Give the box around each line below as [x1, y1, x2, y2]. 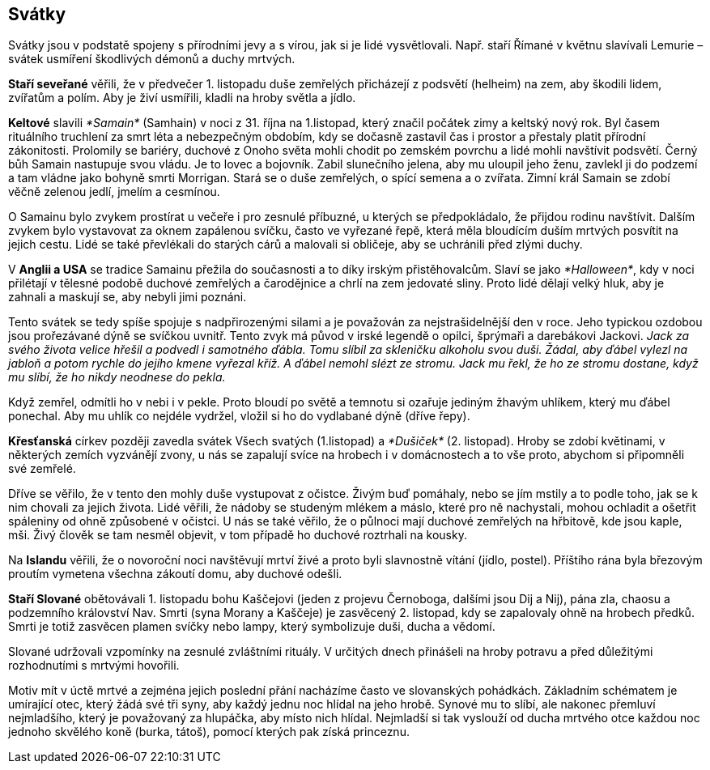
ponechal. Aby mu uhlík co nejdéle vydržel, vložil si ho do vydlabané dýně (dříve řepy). [8, 409, 470, 423]
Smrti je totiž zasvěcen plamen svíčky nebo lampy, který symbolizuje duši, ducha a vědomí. [8, 619, 495, 634]
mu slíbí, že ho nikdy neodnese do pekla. [8, 370, 226, 385]
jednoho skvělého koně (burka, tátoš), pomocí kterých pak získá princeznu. [8, 725, 410, 739]
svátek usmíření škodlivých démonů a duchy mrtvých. [8, 52, 295, 66]
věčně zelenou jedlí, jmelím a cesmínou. [8, 185, 220, 199]
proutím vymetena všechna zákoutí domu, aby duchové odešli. [8, 567, 342, 581]
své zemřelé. [8, 462, 76, 476]
